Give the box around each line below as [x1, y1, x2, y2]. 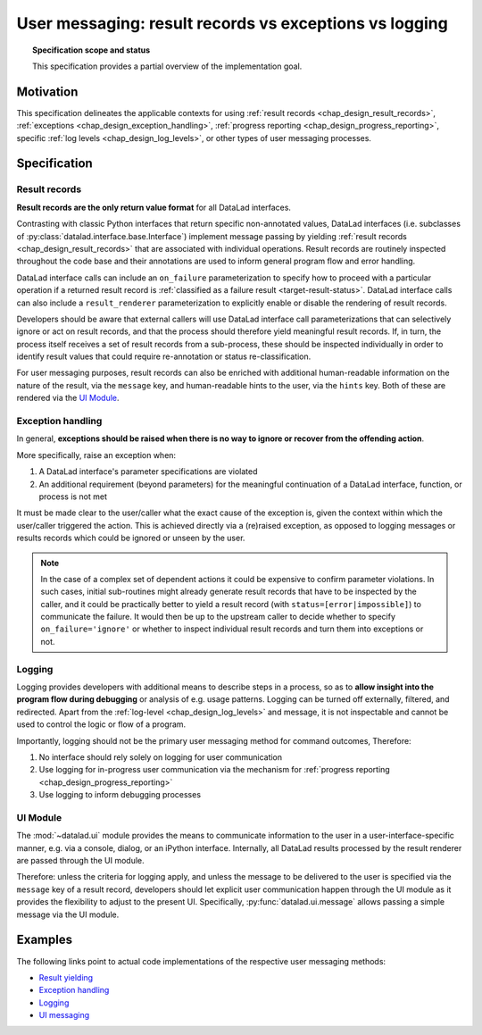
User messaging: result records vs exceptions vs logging [16, 13, 448, 33]
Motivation [16, 84, 79, 99]
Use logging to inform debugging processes [38, 789, 201, 800]
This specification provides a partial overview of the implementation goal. [32, 61, 303, 71]
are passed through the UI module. [16, 856, 145, 866]
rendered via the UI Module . [16, 393, 120, 404]
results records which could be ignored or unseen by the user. [16, 532, 245, 544]
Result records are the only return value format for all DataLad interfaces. [16, 202, 292, 213]
